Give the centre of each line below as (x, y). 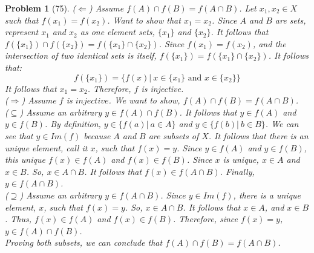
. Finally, (237, 171)
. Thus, (18, 219)
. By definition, (73, 124)
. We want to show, (144, 100)
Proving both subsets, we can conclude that (84, 242)
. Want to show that (144, 20)
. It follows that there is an (258, 135)
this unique (25, 159)
